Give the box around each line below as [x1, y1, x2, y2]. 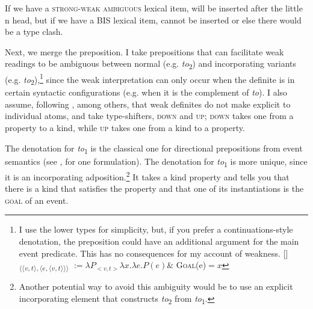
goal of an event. [5, 194, 69, 206]
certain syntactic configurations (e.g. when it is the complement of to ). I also [5, 86, 288, 99]
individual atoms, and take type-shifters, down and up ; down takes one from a [5, 109, 294, 122]
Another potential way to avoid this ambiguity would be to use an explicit [19, 280, 293, 292]
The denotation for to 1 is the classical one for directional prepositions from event [5, 141, 303, 156]
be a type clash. [5, 25, 63, 38]
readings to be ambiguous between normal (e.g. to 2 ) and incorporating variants [5, 57, 297, 72]
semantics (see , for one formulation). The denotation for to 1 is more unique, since [5, 154, 308, 169]
